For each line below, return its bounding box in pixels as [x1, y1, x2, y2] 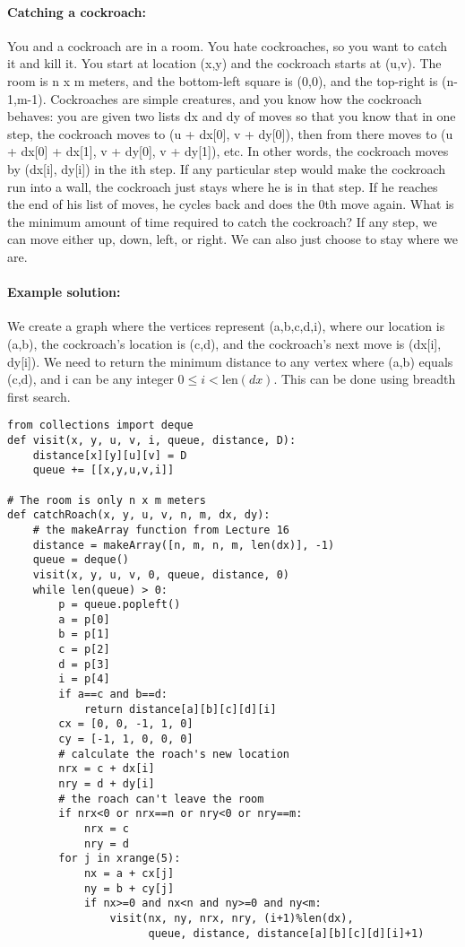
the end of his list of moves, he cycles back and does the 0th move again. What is [7, 195, 454, 213]
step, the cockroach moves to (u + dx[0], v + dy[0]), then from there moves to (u [7, 124, 453, 143]
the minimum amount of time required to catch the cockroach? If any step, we [7, 212, 437, 230]
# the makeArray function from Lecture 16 [32, 523, 289, 536]
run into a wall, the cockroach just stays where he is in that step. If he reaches [7, 177, 438, 195]
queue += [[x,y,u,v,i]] [32, 464, 175, 477]
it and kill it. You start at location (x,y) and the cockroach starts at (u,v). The [7, 54, 442, 73]
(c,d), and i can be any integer [7, 369, 174, 388]
